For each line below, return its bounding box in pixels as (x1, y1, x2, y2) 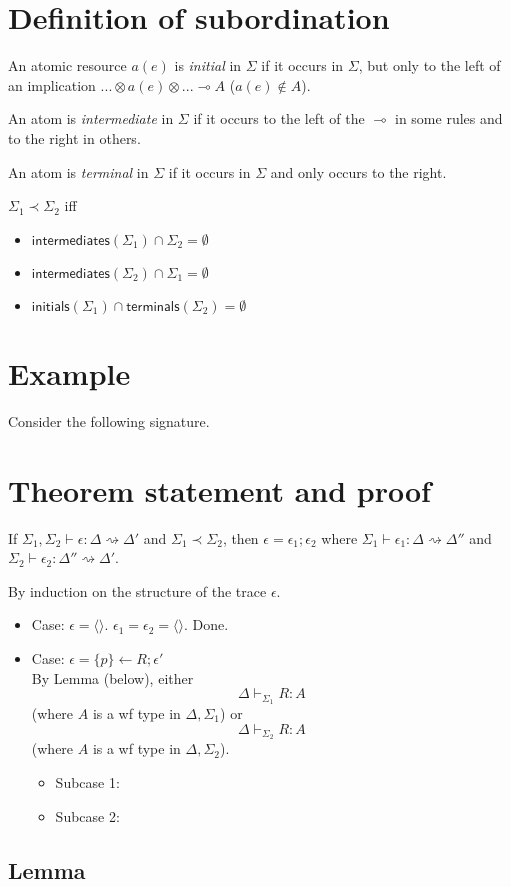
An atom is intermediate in (8, 108, 174, 129)
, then (222, 527, 259, 548)
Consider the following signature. (8, 410, 210, 431)
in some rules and (395, 108, 503, 129)
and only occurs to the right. (270, 161, 447, 182)
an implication (8, 74, 96, 95)
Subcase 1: (55, 772, 120, 792)
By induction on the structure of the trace (8, 580, 267, 601)
